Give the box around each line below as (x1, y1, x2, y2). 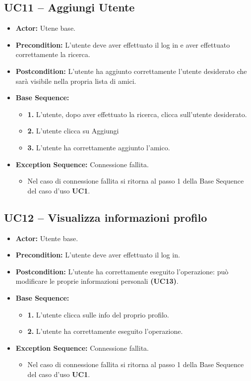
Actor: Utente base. (15, 233, 78, 243)
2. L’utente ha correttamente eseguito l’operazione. (27, 326, 183, 336)
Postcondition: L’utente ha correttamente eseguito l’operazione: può (15, 266, 229, 276)
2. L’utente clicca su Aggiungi (27, 126, 119, 136)
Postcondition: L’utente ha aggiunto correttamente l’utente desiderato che (15, 65, 247, 76)
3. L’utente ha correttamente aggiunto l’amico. (27, 142, 170, 152)
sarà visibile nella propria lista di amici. (15, 75, 136, 86)
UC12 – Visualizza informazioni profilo (4, 209, 207, 225)
